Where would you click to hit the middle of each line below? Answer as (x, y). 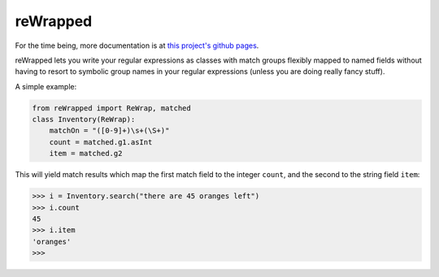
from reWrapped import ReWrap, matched (111, 108)
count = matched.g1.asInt (101, 142)
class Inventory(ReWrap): (84, 119)
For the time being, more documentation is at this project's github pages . (137, 45)
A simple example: (46, 86)
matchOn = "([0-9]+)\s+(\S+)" (109, 131)
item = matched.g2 (86, 154)
